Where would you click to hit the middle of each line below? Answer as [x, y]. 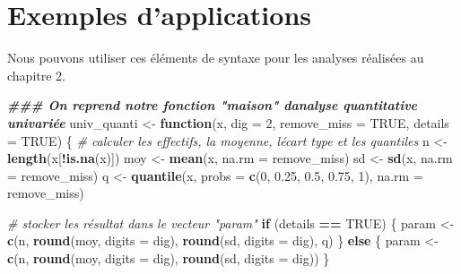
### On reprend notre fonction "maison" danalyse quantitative [213, 105]
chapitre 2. [36, 75]
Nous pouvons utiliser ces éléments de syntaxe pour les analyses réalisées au [216, 58]
